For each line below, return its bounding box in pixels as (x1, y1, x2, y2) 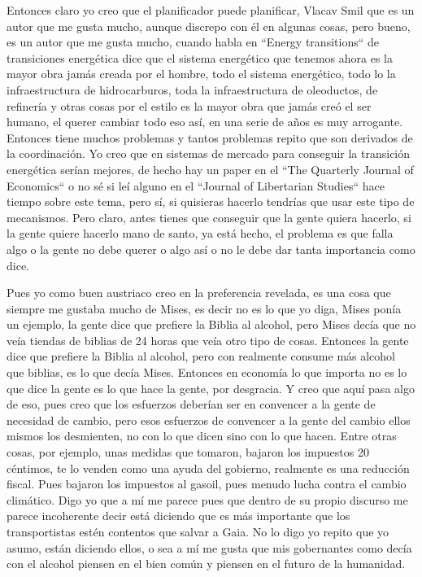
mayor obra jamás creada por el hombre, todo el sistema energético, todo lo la (7, 65, 396, 82)
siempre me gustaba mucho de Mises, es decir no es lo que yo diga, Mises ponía (7, 299, 402, 317)
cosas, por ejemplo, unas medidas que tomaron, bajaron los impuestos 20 (7, 444, 369, 461)
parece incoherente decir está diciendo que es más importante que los (7, 507, 350, 524)
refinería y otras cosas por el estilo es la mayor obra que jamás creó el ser (7, 97, 372, 114)
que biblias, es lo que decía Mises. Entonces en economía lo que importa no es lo (7, 364, 407, 381)
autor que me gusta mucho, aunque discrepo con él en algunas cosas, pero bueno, (7, 17, 411, 34)
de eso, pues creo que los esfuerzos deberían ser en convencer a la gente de (7, 396, 376, 413)
